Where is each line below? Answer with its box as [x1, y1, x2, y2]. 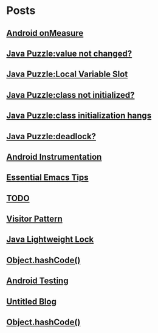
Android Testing [6, 276, 69, 286]
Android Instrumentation [6, 151, 102, 162]
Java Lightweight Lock [6, 235, 94, 245]
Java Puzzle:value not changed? [6, 48, 132, 58]
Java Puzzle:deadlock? [6, 131, 96, 142]
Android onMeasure [6, 28, 84, 38]
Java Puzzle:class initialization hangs [6, 111, 152, 121]
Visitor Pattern [6, 214, 63, 224]
